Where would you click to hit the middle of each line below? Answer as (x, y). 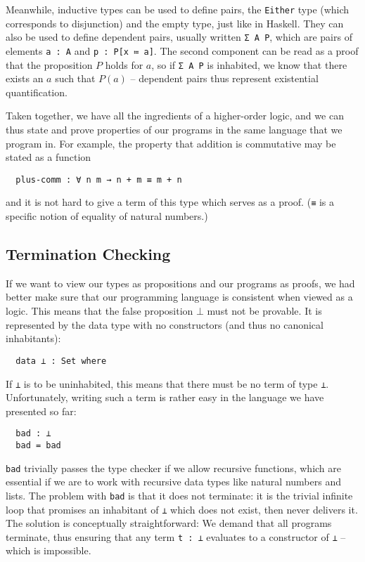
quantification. (37, 92)
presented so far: (41, 411)
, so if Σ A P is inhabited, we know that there (249, 64)
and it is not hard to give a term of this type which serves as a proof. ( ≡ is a (170, 202)
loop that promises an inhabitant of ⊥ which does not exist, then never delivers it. (182, 509)
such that (75, 78)
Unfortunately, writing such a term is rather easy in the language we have (165, 397)
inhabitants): (33, 338)
